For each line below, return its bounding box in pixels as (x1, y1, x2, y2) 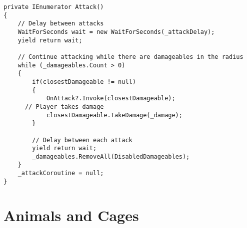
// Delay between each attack (32, 136, 132, 144)
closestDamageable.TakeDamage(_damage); (46, 111, 182, 119)
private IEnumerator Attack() (3, 3, 104, 10)
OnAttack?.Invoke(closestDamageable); (46, 95, 175, 102)
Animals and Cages (3, 205, 139, 225)
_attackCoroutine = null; (17, 170, 104, 177)
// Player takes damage (24, 103, 104, 110)
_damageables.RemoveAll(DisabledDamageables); (32, 153, 190, 160)
